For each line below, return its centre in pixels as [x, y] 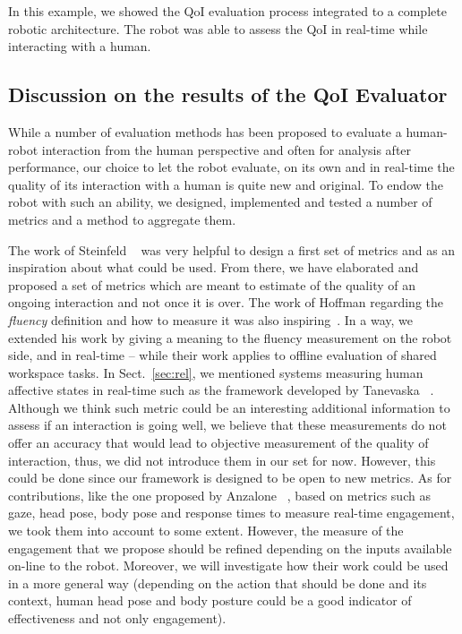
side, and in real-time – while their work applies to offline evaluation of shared [222, 355]
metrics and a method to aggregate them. [122, 219]
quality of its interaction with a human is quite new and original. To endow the [226, 184]
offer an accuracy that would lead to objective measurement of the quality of [218, 443]
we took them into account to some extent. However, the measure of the [206, 531]
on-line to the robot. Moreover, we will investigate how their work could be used [228, 565]
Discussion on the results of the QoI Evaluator [228, 94]
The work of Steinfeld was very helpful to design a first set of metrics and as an [232, 249]
